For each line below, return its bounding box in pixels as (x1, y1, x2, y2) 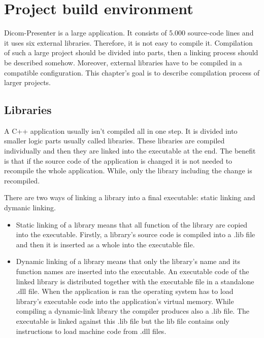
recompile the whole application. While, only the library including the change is (4, 165, 252, 176)
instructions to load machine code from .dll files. (16, 325, 167, 336)
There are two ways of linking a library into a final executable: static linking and (4, 192, 255, 203)
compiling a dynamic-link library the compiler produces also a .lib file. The (16, 306, 250, 316)
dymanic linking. (4, 202, 56, 213)
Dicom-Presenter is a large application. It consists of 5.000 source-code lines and (4, 27, 254, 38)
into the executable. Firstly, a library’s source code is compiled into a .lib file (16, 229, 255, 240)
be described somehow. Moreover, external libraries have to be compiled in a (4, 57, 242, 67)
